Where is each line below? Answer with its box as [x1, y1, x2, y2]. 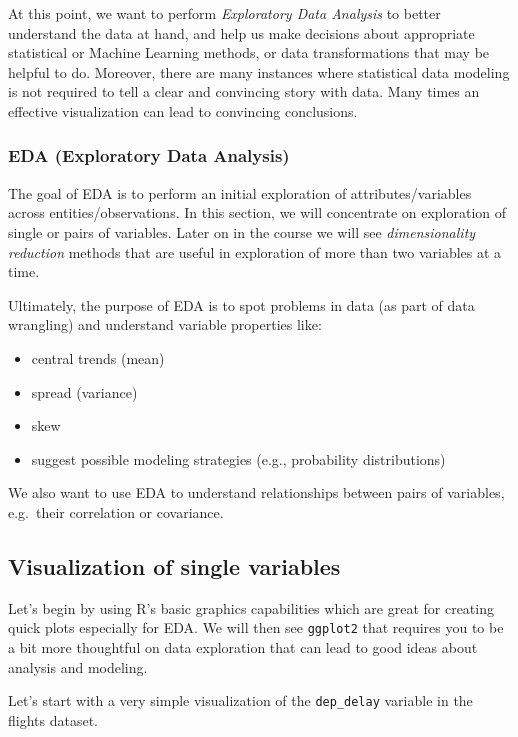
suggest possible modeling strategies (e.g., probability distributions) [31, 448, 446, 469]
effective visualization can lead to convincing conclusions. [8, 100, 358, 121]
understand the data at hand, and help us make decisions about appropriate [8, 22, 475, 43]
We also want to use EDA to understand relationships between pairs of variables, [8, 482, 505, 503]
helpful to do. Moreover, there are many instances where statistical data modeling [8, 61, 510, 82]
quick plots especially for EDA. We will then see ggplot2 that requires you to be [8, 617, 504, 638]
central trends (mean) [31, 347, 165, 368]
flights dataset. [8, 709, 98, 730]
